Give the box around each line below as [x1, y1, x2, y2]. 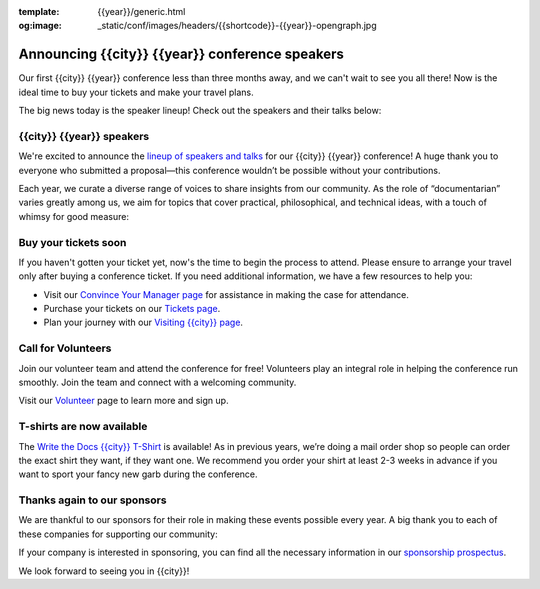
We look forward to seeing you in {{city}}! [18, 565, 190, 577]
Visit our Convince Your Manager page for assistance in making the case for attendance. [43, 288, 410, 300]
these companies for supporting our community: [18, 528, 219, 540]
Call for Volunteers [18, 341, 112, 355]
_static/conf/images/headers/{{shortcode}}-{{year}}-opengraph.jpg [97, 20, 377, 32]
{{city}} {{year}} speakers [18, 129, 150, 143]
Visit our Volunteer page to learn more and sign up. [18, 395, 229, 407]
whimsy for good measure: [18, 210, 130, 222]
